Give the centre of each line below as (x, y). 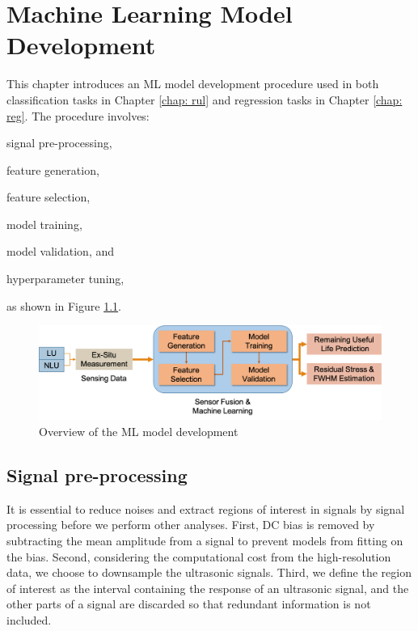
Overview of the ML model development (139, 432)
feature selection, (49, 197)
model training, (44, 224)
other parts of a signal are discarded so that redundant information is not (189, 604)
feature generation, (53, 169)
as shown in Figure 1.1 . (64, 305)
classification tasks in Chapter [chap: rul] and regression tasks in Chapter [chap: (205, 99)
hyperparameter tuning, (65, 279)
